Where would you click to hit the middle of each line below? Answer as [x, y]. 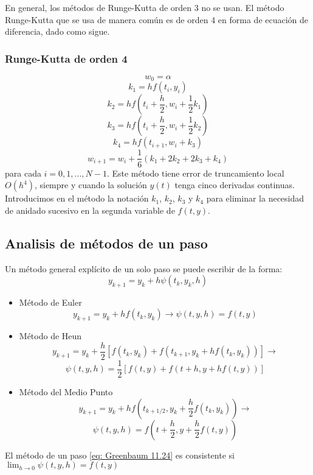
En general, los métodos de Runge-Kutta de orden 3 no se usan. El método [145, 7]
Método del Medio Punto [66, 392]
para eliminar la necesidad [255, 198]
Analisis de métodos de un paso [106, 243]
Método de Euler [50, 302]
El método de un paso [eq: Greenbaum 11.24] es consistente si [120, 455]
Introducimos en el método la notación [77, 198]
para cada [23, 173]
